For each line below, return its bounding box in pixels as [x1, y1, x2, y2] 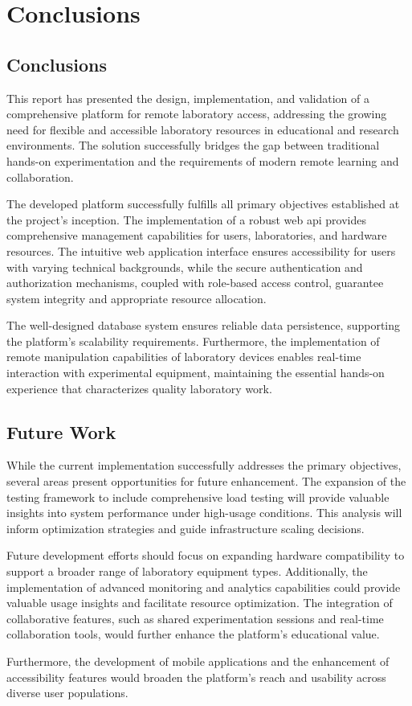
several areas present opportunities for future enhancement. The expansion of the [6, 473, 406, 490]
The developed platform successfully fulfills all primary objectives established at [6, 195, 400, 212]
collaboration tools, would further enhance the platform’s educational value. [6, 626, 380, 642]
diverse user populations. [6, 684, 128, 701]
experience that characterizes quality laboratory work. [6, 380, 272, 396]
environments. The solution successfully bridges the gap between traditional [6, 137, 380, 154]
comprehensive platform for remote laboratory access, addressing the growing [6, 105, 387, 122]
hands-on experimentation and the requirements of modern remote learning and [6, 152, 399, 169]
